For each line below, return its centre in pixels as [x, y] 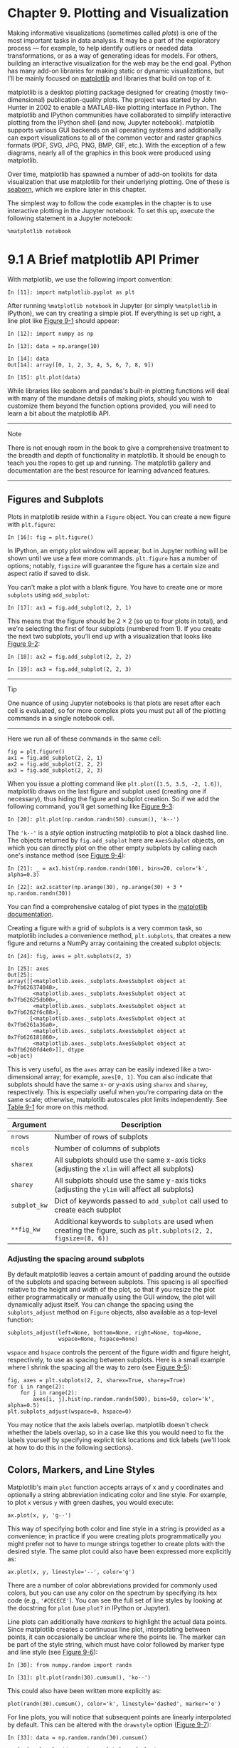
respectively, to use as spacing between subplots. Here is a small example [116, 1359]
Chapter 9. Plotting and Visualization [118, 13]
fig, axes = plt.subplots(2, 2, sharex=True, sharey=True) [97, 1380]
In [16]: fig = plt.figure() [51, 537]
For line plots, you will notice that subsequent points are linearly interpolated [119, 1717]
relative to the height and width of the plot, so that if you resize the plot [111, 1289]
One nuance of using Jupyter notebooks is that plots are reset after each [114, 703]
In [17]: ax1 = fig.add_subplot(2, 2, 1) [70, 607]
